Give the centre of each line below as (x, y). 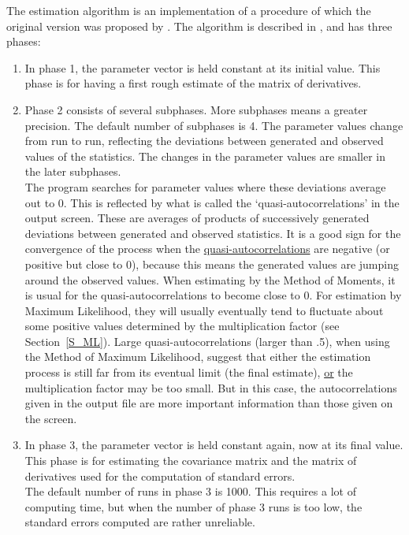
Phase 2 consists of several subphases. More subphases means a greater (196, 109)
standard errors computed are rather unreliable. (140, 522)
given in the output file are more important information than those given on (209, 403)
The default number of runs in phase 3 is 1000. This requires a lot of (190, 491)
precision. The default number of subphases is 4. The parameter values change (214, 125)
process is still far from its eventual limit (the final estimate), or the (189, 372)
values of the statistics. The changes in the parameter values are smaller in (205, 156)
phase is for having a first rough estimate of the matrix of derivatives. (193, 83)
